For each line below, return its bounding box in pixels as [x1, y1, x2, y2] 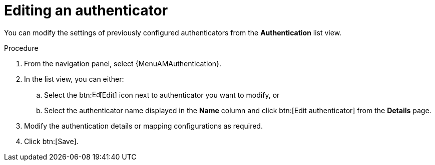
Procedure [4, 43, 39, 52]
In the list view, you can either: [24, 74, 124, 83]
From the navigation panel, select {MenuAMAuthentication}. [24, 59, 222, 68]
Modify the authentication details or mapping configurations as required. [24, 121, 263, 130]
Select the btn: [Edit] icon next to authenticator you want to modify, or [44, 90, 280, 99]
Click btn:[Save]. [24, 137, 79, 146]
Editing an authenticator [4, 2, 168, 19]
